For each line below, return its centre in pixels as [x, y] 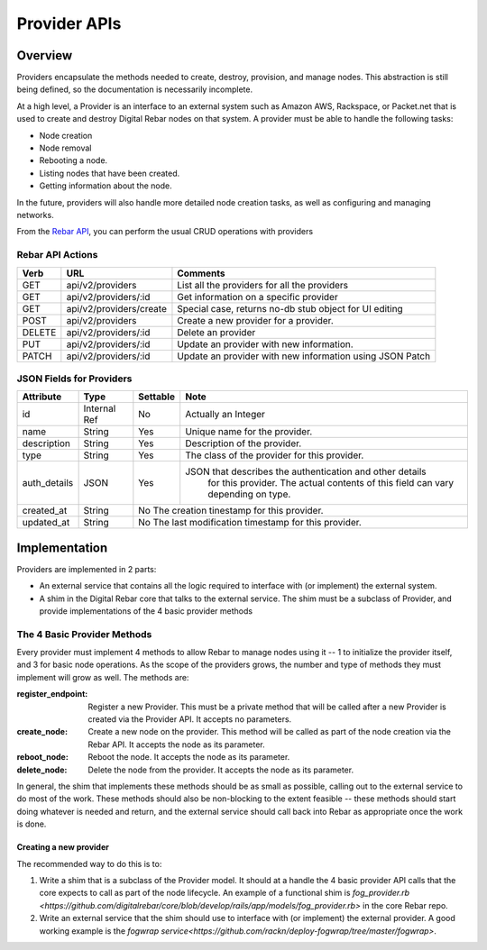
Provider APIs [69, 23]
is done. [32, 824]
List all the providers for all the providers [263, 285]
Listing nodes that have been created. [110, 173]
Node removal [65, 148]
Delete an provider [216, 332]
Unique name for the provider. [249, 432]
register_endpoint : [52, 694]
